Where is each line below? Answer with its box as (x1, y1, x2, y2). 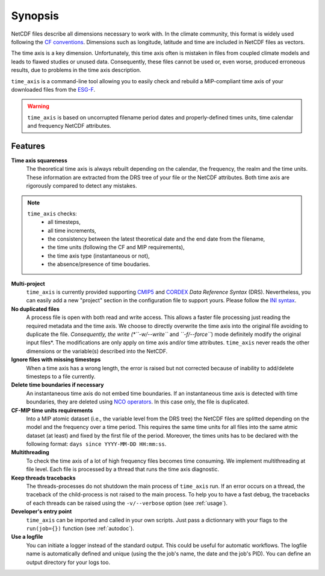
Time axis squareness (11, 157, 67, 164)
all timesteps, (48, 218, 81, 226)
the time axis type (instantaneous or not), (48, 252, 150, 259)
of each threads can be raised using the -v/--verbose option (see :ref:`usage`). (26, 499, 228, 507)
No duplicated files (11, 305, 60, 312)
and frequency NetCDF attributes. (27, 122, 111, 130)
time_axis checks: (27, 210, 78, 217)
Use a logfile (11, 533, 43, 540)
